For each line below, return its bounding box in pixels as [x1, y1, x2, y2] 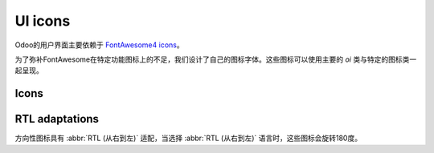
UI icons [14, 12, 71, 30]
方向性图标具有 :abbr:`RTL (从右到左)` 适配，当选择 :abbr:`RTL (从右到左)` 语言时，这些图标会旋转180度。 [14, 133, 362, 143]
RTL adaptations [14, 112, 100, 126]
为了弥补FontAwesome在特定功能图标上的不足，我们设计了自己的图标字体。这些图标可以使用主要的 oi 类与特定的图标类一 [14, 54, 417, 64]
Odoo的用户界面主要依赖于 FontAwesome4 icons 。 [14, 40, 184, 50]
